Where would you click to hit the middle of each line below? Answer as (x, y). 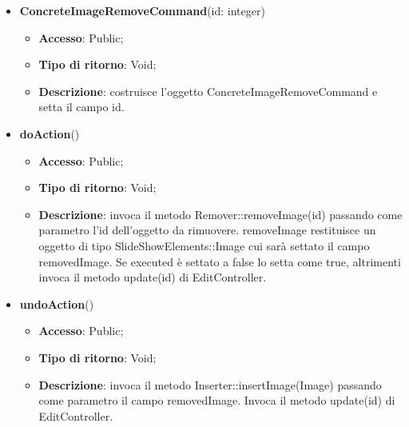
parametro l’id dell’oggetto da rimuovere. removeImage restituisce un (207, 230)
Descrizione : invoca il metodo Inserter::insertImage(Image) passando (210, 384)
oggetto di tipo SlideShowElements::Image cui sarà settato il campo (204, 245)
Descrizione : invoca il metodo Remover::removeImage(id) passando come (220, 214)
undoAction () (57, 303)
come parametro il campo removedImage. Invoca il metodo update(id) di (217, 400)
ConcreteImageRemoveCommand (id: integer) (142, 10)
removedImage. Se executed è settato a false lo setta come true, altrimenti (220, 261)
